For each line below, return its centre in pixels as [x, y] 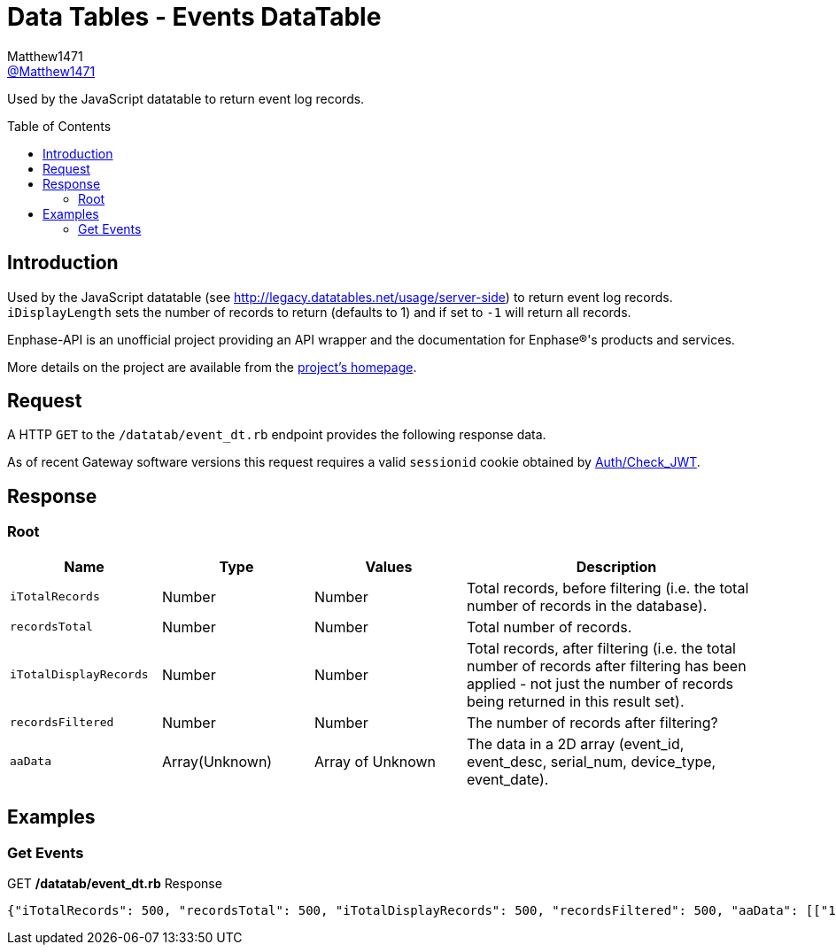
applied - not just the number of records [600, 683]
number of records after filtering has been [607, 666]
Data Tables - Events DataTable [194, 17]
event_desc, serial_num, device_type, [592, 761]
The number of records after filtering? [592, 722]
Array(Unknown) [217, 761]
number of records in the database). [587, 605]
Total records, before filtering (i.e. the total [608, 588]
